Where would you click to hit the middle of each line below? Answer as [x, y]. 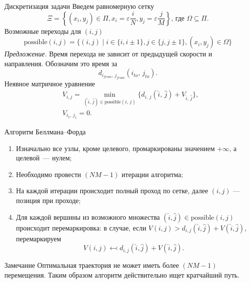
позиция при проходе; [48, 200]
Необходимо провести [49, 174]
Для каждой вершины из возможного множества [88, 217]
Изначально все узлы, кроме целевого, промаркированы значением [115, 148]
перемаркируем [38, 238]
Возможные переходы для [43, 31]
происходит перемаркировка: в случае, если [81, 227]
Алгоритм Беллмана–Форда [45, 132]
